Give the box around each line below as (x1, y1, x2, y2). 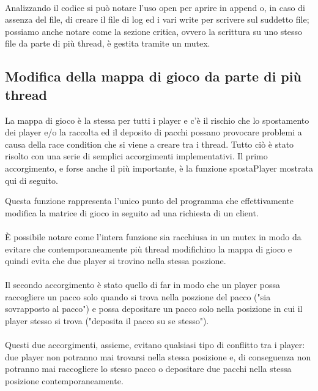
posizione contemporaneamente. (5, 374, 124, 387)
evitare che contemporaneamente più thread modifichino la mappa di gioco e (5, 242, 292, 255)
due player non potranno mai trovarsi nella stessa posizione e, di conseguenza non (5, 350, 311, 363)
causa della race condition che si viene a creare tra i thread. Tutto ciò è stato (5, 137, 294, 150)
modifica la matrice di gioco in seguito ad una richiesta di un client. (5, 206, 259, 219)
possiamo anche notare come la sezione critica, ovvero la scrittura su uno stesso (5, 25, 303, 37)
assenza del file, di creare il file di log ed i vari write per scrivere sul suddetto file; (5, 13, 309, 26)
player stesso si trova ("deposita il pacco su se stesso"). (5, 314, 209, 327)
